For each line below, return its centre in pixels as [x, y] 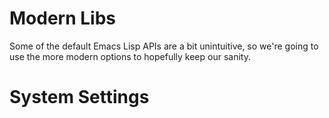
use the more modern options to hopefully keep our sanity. [130, 56]
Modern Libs [63, 18]
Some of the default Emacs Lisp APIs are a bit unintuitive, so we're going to [164, 46]
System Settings [79, 97]
